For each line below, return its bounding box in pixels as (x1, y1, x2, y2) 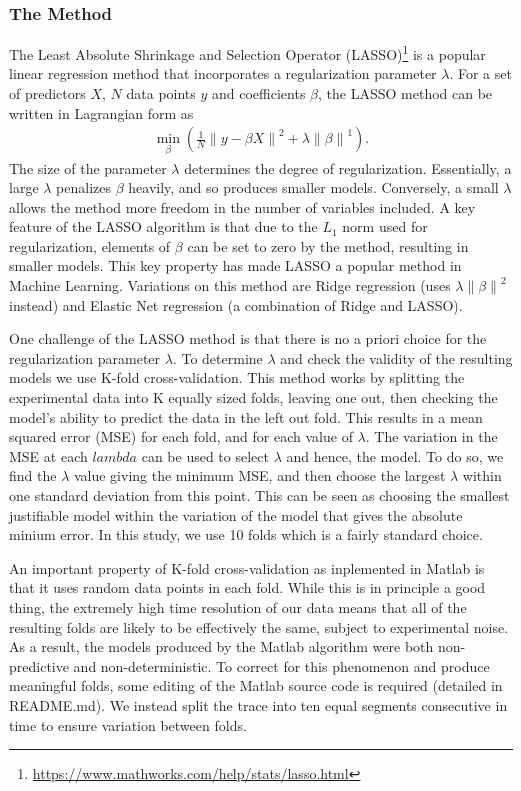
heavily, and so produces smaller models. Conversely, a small (128, 177, 499, 198)
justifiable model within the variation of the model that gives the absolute (9, 504, 463, 525)
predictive (9, 655, 69, 676)
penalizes (56, 177, 112, 198)
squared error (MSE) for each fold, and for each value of (9, 426, 353, 447)
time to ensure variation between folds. (9, 714, 247, 735)
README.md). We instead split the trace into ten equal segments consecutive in (9, 694, 508, 715)
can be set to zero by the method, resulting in (187, 235, 469, 256)
